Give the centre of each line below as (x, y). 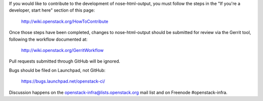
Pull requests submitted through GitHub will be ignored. (65, 61)
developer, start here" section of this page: (52, 10)
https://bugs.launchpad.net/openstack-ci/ (63, 81)
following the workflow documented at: (48, 39)
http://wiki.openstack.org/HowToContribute (65, 21)
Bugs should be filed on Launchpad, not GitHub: (57, 70)
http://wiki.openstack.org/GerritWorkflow (63, 50)
